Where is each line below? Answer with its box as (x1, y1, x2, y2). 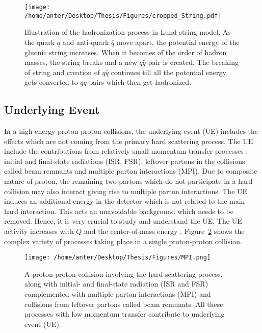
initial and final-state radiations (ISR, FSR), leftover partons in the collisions (4, 155, 245, 166)
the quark (24, 36, 55, 47)
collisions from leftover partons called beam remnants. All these (24, 298, 223, 309)
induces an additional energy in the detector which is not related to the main (4, 196, 245, 206)
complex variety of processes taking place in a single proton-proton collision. (4, 235, 242, 246)
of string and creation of (24, 66, 100, 77)
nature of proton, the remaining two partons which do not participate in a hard (4, 176, 253, 186)
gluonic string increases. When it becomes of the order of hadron (24, 46, 227, 57)
